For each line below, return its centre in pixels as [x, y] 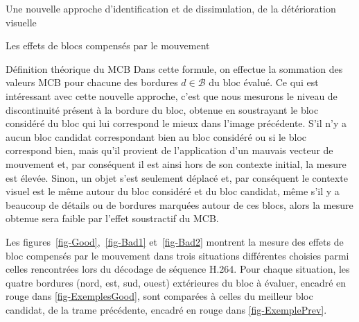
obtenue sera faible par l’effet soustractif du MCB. [112, 218]
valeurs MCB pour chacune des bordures [92, 82]
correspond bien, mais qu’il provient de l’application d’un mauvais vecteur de [169, 150]
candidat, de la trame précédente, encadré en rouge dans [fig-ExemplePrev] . [166, 309]
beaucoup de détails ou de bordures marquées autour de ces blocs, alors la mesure [179, 204]
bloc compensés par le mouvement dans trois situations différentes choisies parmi [177, 255]
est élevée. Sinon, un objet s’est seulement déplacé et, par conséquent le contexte [177, 177]
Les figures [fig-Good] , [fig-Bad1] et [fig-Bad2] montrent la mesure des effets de [175, 241]
